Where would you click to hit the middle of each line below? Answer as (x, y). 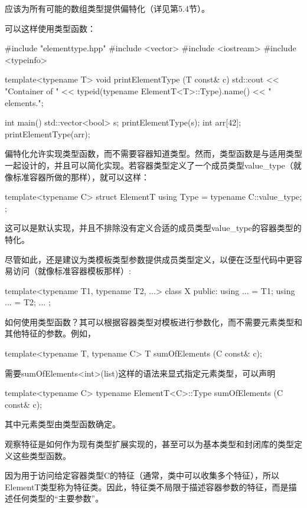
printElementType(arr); (48, 133)
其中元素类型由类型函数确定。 (63, 424)
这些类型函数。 (42, 455)
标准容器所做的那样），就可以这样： (81, 177)
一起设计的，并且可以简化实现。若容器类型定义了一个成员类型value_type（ (149, 165)
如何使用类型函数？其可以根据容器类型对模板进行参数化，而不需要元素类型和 (153, 321)
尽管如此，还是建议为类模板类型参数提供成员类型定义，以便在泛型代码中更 (149, 259)
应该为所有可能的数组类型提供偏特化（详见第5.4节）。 (107, 8)
